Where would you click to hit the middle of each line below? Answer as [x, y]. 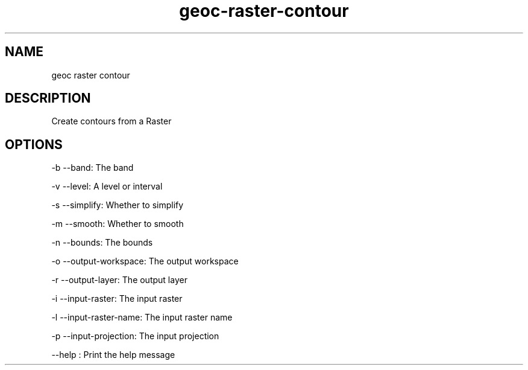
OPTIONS [34, 144]
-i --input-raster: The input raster [117, 299]
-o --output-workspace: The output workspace [145, 261]
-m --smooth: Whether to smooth [118, 224]
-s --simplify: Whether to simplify [118, 205]
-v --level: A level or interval [107, 187]
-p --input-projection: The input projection [135, 336]
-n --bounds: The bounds [102, 243]
